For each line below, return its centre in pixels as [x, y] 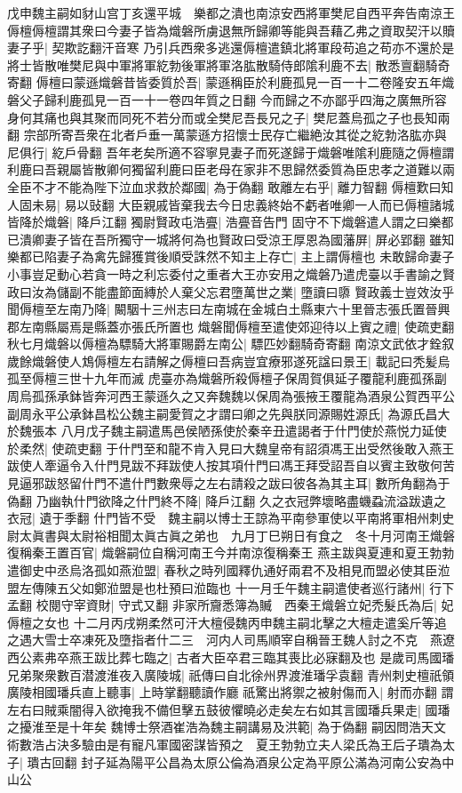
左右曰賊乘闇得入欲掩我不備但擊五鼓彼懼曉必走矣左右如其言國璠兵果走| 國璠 [229, 709]
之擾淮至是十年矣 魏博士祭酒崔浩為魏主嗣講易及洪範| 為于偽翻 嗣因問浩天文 [227, 727]
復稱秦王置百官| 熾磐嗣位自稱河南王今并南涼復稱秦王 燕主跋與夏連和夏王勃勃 [231, 553]
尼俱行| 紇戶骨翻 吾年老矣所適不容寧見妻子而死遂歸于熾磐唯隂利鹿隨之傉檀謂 [231, 152]
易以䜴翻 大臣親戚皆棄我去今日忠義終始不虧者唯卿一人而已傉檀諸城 [259, 204]
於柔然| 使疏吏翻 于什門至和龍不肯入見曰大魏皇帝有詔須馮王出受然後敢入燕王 [231, 448]
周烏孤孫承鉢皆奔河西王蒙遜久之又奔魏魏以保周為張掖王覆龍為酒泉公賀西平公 [231, 396]
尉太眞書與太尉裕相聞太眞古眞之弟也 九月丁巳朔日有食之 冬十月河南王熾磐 [231, 535]
